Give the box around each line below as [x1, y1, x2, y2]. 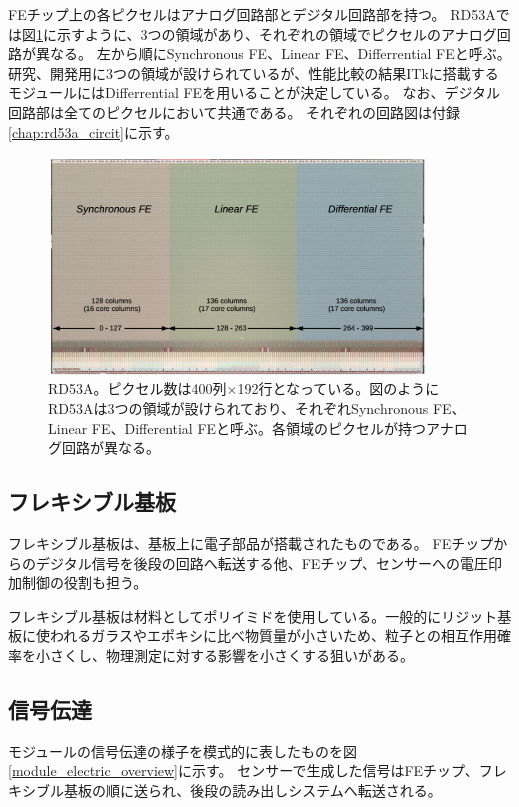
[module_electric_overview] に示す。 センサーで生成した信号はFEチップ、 [8, 760, 479, 781]
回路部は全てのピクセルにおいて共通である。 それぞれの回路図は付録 [8, 101, 461, 122]
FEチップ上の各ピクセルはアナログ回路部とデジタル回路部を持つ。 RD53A [8, 4, 496, 24]
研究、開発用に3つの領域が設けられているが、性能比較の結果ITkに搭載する [8, 62, 499, 83]
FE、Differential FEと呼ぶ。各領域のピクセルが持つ [91, 417, 427, 438]
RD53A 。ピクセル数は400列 [48, 378, 227, 399]
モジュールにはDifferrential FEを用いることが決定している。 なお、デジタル [8, 82, 501, 103]
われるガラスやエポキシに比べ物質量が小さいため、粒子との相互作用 [49, 625, 497, 646]
